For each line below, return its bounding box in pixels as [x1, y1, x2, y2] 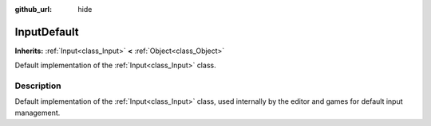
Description [14, 80, 61, 91]
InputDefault [14, 25, 79, 39]
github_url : [14, 5, 52, 13]
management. [14, 108, 61, 117]
